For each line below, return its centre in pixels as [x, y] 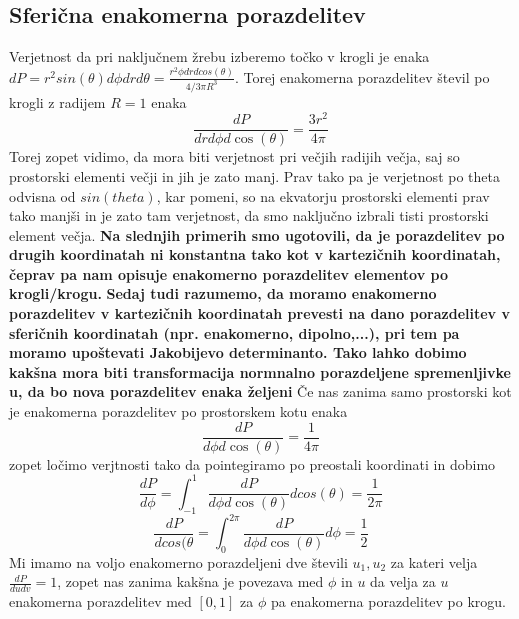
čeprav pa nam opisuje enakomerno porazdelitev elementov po [228, 273]
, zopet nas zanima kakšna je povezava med [190, 581]
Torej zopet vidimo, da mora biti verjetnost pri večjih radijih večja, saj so [234, 156]
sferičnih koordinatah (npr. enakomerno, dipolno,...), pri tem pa [234, 332]
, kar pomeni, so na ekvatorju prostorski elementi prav [323, 195]
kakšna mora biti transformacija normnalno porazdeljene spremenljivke [260, 371]
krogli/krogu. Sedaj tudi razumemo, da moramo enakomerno [223, 293]
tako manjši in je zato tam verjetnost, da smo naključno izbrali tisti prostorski [249, 215]
